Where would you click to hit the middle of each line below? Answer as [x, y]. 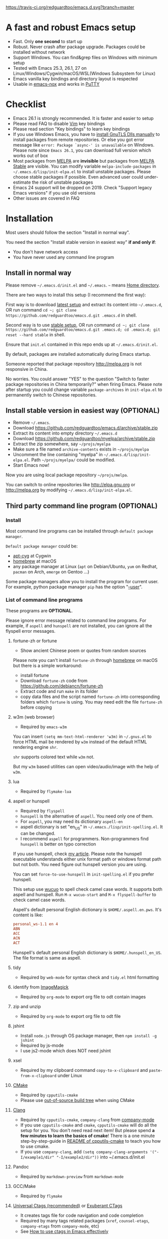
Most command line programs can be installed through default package [79, 531]
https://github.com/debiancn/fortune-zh [62, 686]
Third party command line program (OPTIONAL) [82, 506]
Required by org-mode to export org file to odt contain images [83, 997]
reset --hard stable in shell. [35, 334]
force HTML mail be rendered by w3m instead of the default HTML [80, 742]
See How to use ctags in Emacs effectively [64, 1231]
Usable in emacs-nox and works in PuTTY [56, 84]
